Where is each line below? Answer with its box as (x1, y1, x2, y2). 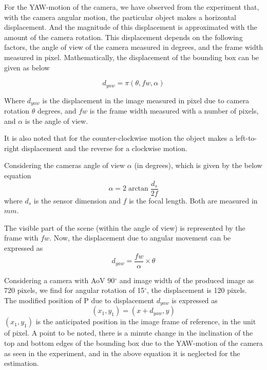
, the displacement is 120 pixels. (147, 285, 247, 295)
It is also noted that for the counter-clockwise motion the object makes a (4, 133, 233, 143)
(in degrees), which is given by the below (134, 160, 262, 171)
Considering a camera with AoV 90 (4, 274, 115, 285)
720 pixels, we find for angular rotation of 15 (4, 285, 145, 295)
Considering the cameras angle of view (4, 160, 125, 171)
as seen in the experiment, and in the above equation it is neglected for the (4, 347, 240, 358)
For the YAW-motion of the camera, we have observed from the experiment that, (4, 2, 259, 12)
